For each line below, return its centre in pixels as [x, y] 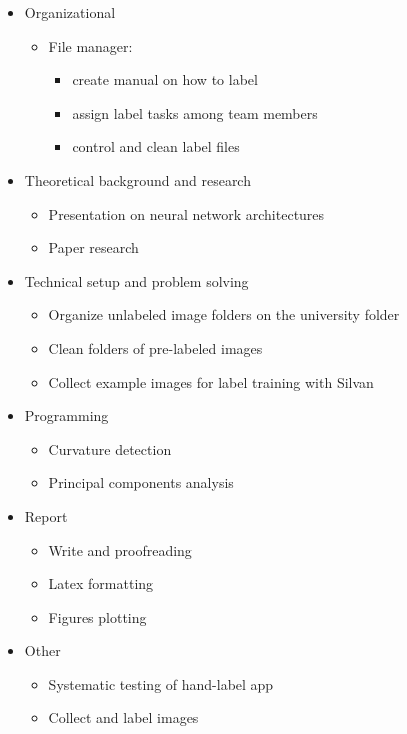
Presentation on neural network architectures [186, 213]
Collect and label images [123, 717]
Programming [66, 415]
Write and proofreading [120, 549]
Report [46, 515]
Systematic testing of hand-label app [161, 683]
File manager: [90, 45]
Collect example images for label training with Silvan [211, 381]
